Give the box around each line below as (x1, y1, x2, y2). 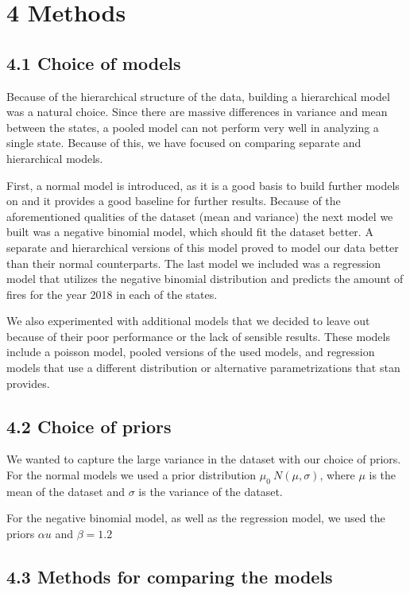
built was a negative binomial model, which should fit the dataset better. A (6, 223, 373, 240)
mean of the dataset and (6, 483, 126, 499)
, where (319, 467, 355, 483)
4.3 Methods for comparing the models (6, 564, 333, 589)
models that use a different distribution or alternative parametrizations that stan (6, 359, 400, 376)
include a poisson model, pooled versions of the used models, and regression (6, 343, 375, 360)
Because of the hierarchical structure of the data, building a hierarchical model (6, 87, 390, 104)
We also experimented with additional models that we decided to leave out (6, 312, 370, 329)
